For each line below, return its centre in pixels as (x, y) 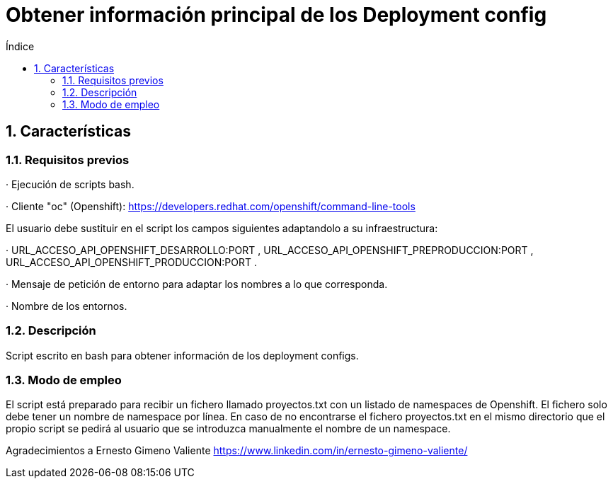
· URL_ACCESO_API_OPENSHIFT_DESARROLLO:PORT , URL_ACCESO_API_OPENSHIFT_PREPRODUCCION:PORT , (270, 250)
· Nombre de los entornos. (67, 306)
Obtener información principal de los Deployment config (276, 15)
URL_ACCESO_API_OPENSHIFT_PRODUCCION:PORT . (131, 262)
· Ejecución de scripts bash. (70, 184)
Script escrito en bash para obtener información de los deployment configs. (182, 355)
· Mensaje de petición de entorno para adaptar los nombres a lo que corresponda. (197, 284)
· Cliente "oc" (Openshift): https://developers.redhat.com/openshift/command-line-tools (211, 206)
